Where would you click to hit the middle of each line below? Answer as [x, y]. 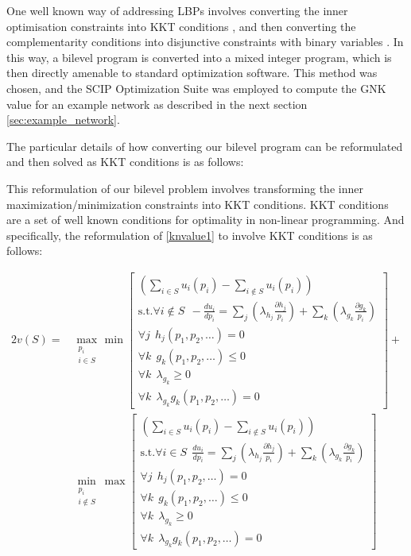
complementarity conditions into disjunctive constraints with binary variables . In [205, 42]
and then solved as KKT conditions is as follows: [125, 162]
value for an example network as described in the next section [157, 104]
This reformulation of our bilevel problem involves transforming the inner [185, 188]
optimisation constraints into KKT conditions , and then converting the [181, 26]
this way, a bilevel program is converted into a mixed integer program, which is [199, 57]
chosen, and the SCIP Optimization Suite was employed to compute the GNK [196, 88]
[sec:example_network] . [63, 120]
